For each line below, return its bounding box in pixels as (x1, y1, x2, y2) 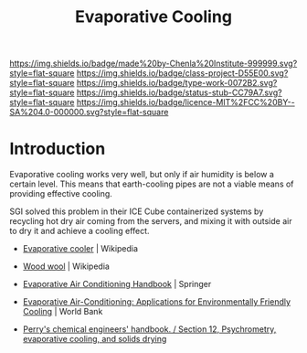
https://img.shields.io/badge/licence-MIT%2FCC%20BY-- (76, 97, 295, 108)
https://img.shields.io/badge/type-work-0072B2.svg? (76, 78, 278, 89)
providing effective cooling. (9, 188, 112, 199)
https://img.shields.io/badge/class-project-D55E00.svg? (76, 68, 289, 79)
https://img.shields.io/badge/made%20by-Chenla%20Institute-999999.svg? (9, 58, 298, 70)
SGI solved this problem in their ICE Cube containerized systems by (9, 206, 264, 217)
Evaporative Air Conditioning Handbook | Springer (22, 279, 212, 290)
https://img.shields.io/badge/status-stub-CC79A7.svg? (76, 87, 282, 98)
